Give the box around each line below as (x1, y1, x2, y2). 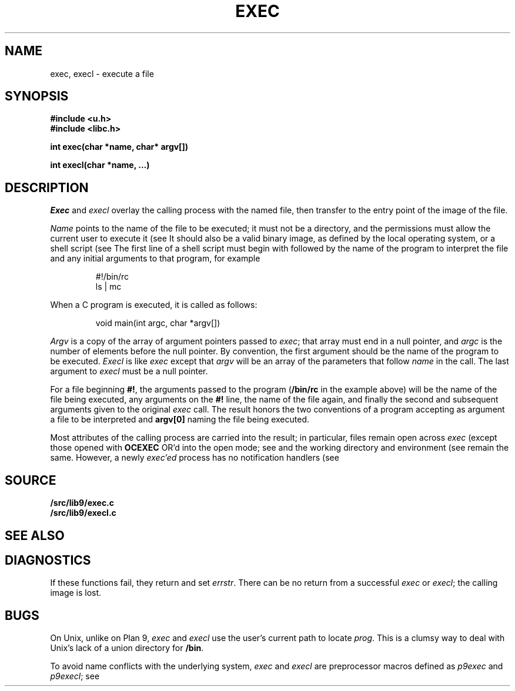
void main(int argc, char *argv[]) (95, 318, 220, 328)
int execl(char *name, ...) (50, 160, 150, 170)
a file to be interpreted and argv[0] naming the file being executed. (50, 414, 310, 425)
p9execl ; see (50, 671, 100, 682)
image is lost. (50, 588, 102, 598)
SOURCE (5, 472, 56, 488)
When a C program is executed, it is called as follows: (50, 300, 257, 310)
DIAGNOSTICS (5, 552, 91, 568)
